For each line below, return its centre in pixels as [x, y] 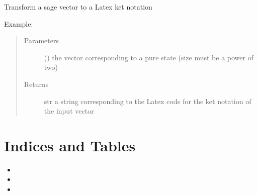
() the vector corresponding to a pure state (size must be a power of [149, 57]
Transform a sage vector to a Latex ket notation [78, 7]
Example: [19, 23]
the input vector [69, 111]
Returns [36, 84]
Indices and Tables [70, 145]
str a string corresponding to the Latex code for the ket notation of [148, 101]
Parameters [41, 40]
